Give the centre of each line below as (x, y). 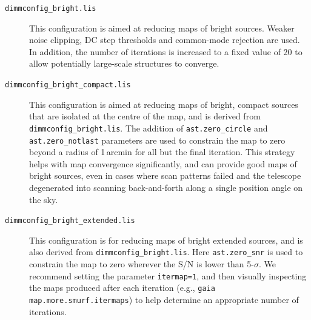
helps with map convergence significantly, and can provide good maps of (163, 163)
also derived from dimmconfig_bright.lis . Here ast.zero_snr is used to (166, 252)
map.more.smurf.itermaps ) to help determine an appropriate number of (164, 299)
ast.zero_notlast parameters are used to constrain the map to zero (157, 140)
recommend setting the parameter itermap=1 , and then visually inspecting (168, 275)
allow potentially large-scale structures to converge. (124, 63)
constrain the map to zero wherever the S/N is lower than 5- (142, 264)
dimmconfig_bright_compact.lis (68, 85)
